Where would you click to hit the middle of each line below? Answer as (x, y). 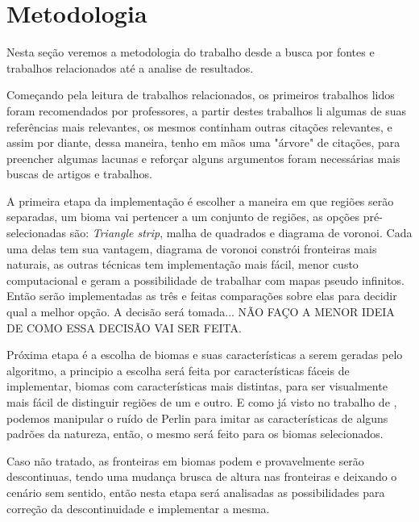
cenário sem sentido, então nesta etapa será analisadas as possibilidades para (196, 492)
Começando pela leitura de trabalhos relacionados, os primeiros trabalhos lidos (201, 95)
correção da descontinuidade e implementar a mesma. (138, 508)
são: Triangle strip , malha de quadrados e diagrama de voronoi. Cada (241, 233)
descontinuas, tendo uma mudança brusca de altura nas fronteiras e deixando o (202, 476)
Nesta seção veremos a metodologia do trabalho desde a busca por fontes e (191, 52)
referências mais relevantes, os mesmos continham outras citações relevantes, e (199, 126)
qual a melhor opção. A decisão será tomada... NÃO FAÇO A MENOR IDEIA (201, 312)
